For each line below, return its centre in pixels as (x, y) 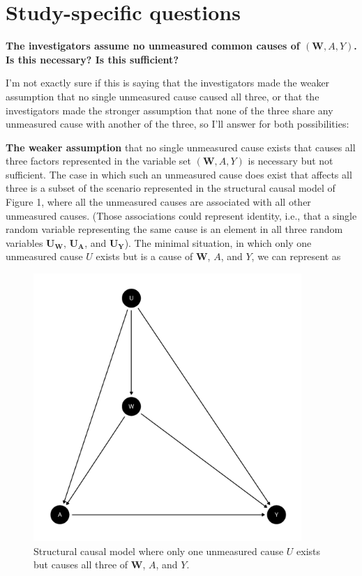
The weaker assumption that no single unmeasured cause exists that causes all (181, 147)
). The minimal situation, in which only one (218, 242)
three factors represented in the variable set (99, 161)
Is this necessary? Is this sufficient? (92, 59)
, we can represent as (296, 256)
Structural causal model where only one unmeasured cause (159, 551)
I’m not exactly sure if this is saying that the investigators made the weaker (168, 83)
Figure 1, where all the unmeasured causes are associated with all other (158, 202)
